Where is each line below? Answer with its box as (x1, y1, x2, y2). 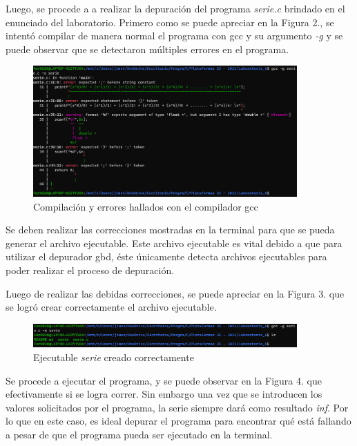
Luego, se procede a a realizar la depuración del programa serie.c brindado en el (6, 1, 345, 15)
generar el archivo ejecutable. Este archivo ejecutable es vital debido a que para (6, 235, 342, 250)
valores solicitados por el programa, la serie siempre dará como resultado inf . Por (6, 400, 349, 414)
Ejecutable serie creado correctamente (33, 350, 194, 365)
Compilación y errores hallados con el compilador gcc (33, 199, 258, 213)
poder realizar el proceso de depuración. (6, 263, 175, 278)
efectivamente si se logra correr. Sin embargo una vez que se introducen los (6, 387, 322, 401)
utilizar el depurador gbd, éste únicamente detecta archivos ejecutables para (6, 249, 327, 264)
